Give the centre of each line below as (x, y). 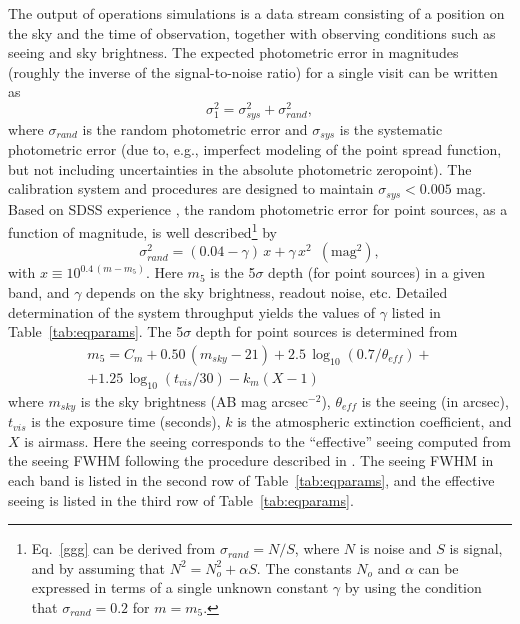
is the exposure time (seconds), (126, 421)
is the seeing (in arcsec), (435, 400)
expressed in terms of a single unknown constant (180, 587)
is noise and (395, 548)
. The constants (304, 567)
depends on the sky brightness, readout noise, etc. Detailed (267, 292)
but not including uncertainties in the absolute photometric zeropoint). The (240, 168)
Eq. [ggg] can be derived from (123, 548)
